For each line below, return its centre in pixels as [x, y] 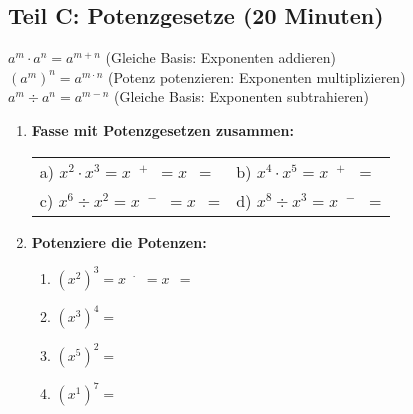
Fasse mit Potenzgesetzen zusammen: [162, 129]
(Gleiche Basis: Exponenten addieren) [221, 57]
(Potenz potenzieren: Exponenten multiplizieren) [256, 76]
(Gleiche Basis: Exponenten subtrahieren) [241, 96]
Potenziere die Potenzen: [119, 241]
